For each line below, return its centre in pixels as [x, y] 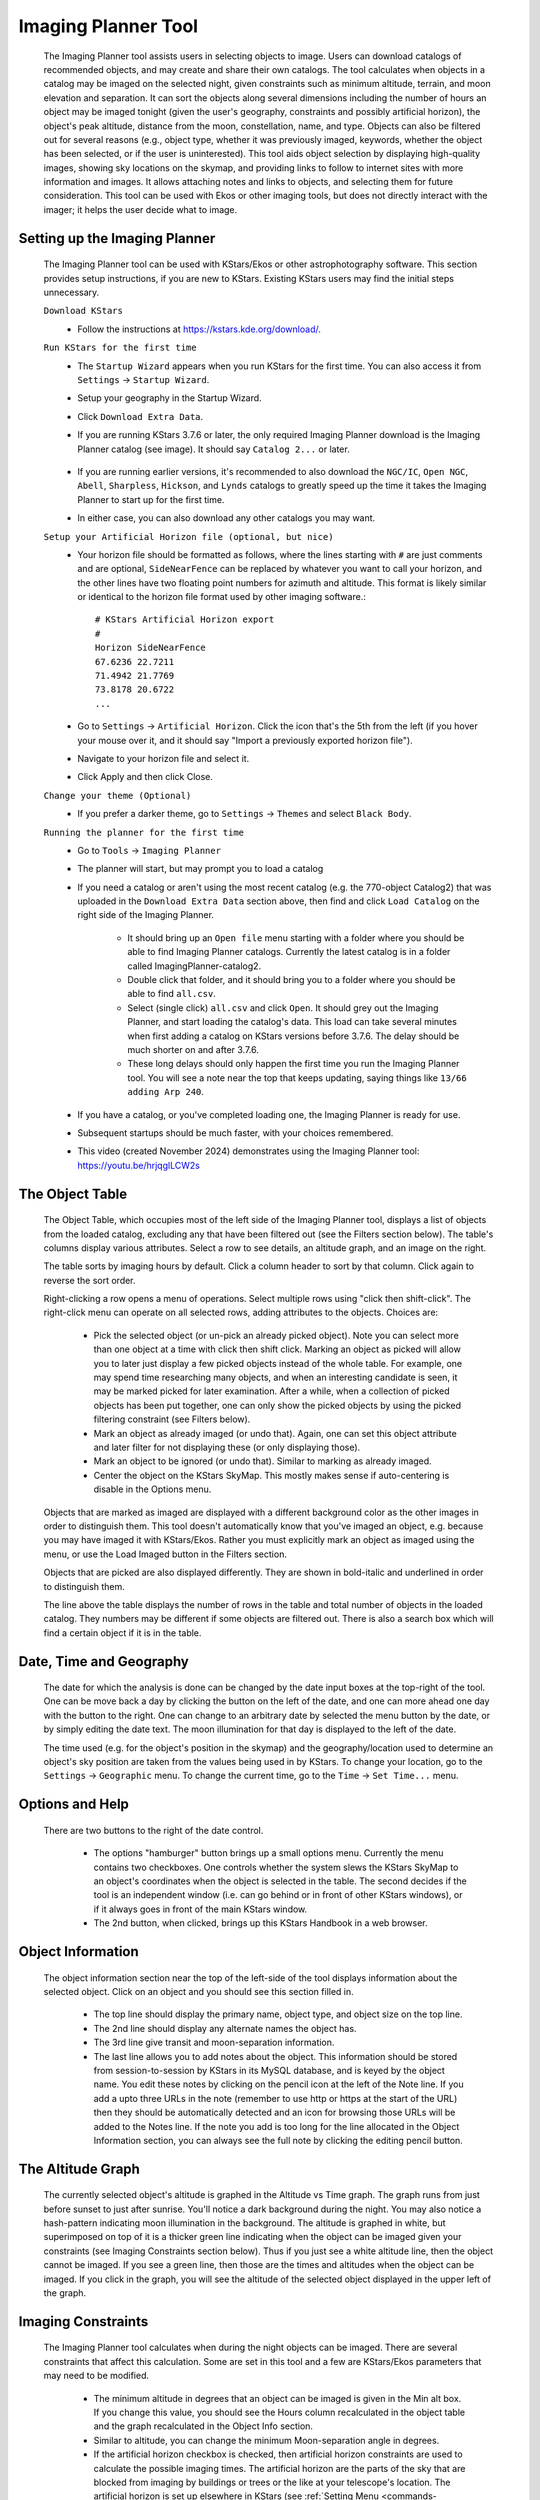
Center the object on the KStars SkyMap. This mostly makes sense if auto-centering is [271, 1475]
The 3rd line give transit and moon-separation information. [214, 2042]
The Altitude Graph [79, 2168]
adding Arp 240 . [166, 1092]
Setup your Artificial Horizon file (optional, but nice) [188, 536]
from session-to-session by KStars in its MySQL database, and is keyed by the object [269, 2070]
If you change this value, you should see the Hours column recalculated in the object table [279, 2412]
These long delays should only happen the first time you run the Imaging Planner [293, 1064]
